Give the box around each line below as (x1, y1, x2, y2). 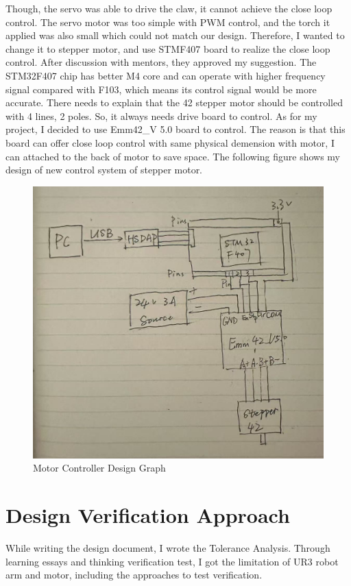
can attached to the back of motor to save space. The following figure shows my (5, 149, 340, 163)
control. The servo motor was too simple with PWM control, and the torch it (5, 14, 330, 29)
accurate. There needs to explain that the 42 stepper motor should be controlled (5, 95, 343, 110)
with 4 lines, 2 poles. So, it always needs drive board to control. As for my (5, 108, 317, 123)
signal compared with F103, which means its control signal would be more (5, 82, 317, 96)
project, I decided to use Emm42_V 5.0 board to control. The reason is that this (5, 122, 346, 136)
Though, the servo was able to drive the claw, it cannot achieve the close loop (5, 1, 332, 15)
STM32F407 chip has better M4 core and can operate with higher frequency (5, 68, 326, 82)
